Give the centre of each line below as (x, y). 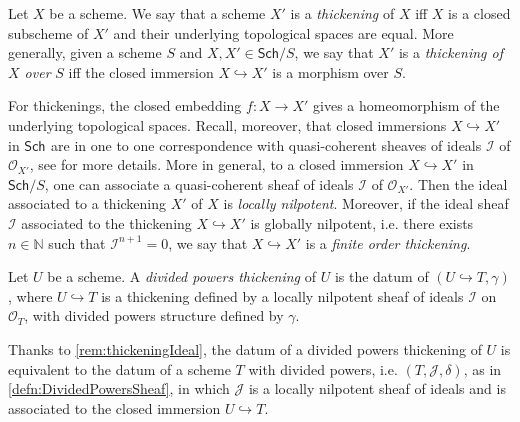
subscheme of (48, 32)
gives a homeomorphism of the (406, 105)
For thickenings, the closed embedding (125, 105)
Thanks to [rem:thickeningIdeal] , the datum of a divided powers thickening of (245, 348)
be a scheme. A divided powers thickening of (182, 276)
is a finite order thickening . (388, 242)
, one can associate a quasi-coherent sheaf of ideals (199, 183)
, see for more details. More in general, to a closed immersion (216, 164)
